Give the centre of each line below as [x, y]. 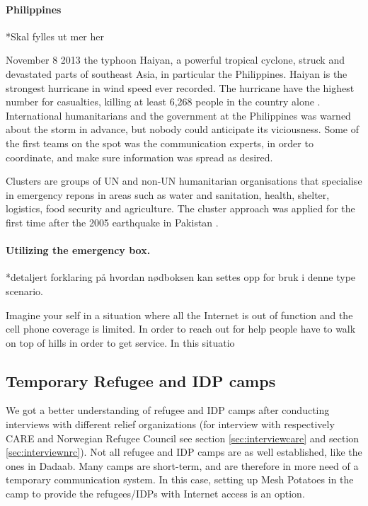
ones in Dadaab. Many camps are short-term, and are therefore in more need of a [182, 465]
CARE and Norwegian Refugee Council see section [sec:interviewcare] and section [183, 438]
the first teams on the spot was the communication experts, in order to [160, 143]
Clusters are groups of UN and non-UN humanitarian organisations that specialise [184, 181]
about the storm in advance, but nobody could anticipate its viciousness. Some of [182, 129]
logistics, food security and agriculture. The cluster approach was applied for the [180, 208]
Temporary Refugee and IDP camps [141, 380]
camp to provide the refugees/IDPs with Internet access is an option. [155, 494]
